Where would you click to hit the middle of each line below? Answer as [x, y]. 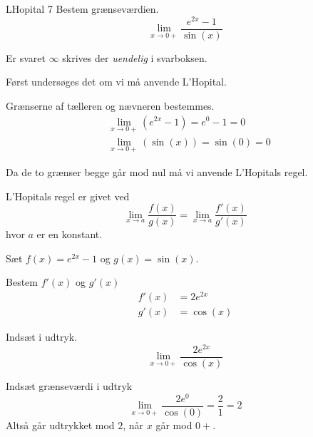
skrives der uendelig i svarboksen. [135, 57]
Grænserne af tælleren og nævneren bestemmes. [110, 105]
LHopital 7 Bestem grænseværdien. [82, 9]
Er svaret [26, 57]
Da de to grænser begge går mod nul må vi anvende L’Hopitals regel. [157, 172]
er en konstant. [70, 234]
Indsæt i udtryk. [42, 337]
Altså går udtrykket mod [60, 425]
